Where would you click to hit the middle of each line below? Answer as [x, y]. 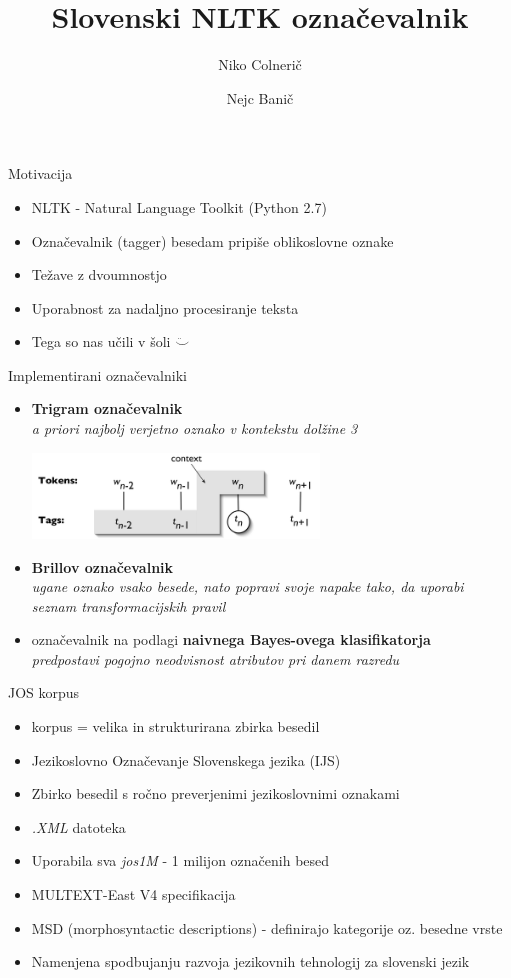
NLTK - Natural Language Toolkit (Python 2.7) [179, 206]
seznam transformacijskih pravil [128, 605]
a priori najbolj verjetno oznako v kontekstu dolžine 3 [194, 428]
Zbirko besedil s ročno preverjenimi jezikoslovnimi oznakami [215, 793]
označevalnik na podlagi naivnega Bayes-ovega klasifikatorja [231, 639]
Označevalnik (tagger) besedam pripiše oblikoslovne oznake [212, 240]
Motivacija [40, 173]
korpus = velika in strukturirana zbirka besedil [175, 726]
